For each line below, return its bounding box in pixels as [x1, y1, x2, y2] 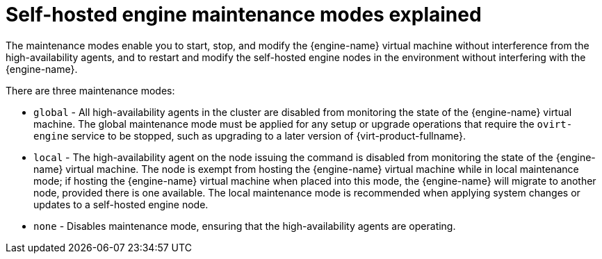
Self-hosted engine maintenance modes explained [6, 3, 482, 26]
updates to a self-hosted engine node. [33, 198, 209, 210]
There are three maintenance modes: [6, 84, 175, 97]
